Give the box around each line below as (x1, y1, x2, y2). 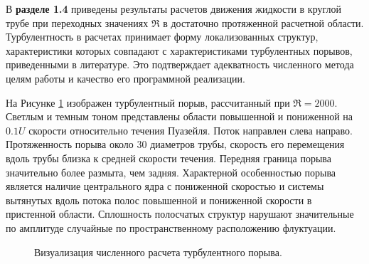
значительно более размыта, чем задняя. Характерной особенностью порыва (6, 164, 336, 179)
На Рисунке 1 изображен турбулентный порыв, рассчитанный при (6, 95, 290, 110)
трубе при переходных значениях (6, 15, 149, 30)
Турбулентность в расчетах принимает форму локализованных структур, (6, 29, 319, 44)
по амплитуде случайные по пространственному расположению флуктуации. (6, 220, 336, 235)
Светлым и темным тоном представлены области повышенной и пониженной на (6, 109, 353, 124)
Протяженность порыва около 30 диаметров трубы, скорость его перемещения (6, 137, 345, 152)
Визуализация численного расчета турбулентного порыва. (34, 244, 282, 259)
